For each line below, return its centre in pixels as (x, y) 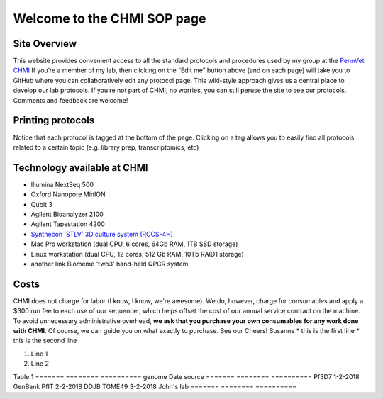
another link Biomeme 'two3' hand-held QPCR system (110, 264)
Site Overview (45, 44)
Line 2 (40, 364)
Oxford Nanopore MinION (68, 194)
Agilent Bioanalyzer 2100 (67, 214)
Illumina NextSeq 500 (62, 184)
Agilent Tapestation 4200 (68, 224)
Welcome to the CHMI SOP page (110, 18)
